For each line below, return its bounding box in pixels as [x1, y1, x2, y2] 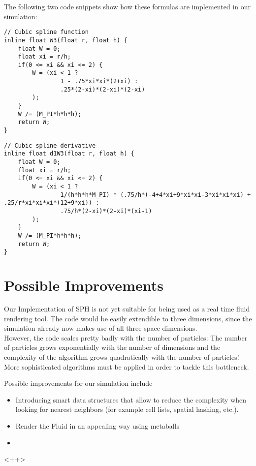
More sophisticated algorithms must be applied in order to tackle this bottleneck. [4, 361, 249, 372]
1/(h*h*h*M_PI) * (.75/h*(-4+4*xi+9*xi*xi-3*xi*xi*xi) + [60, 191, 251, 198]
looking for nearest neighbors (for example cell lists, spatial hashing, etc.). [15, 404, 239, 414]
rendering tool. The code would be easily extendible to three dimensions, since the [4, 313, 252, 323]
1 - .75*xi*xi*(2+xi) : [60, 78, 138, 85]
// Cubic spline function [4, 29, 89, 36]
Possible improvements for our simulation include [4, 378, 153, 388]
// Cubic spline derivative [4, 142, 96, 149]
